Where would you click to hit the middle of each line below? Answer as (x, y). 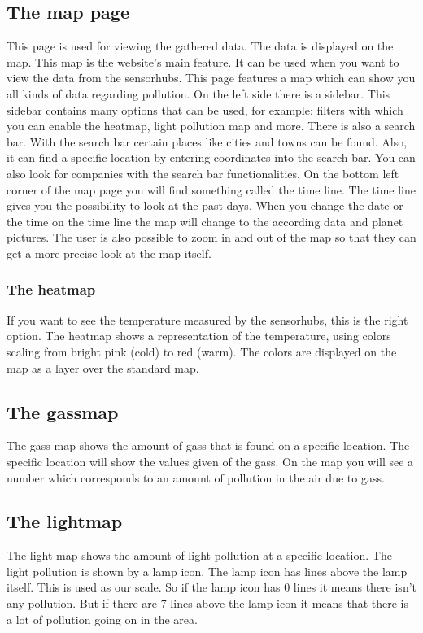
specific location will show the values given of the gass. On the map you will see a (210, 461)
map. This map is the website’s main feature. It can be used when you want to (203, 61)
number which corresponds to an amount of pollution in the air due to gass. (196, 477)
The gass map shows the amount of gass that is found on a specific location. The (208, 445)
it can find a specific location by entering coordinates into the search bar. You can (211, 157)
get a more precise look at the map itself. (109, 253)
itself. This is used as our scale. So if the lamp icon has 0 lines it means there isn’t (212, 587)
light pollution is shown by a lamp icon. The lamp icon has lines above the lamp (207, 571)
